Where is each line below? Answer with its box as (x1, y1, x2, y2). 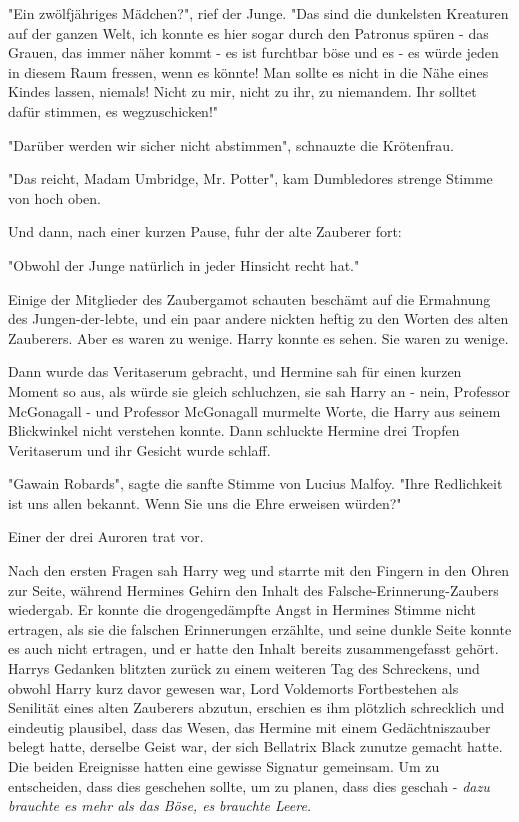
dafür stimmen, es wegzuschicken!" (8, 100, 219, 121)
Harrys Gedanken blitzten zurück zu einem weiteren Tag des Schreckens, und (8, 658, 480, 679)
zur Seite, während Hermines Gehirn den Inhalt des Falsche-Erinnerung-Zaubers (8, 579, 499, 600)
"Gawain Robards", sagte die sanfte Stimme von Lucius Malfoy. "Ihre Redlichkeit (8, 473, 503, 494)
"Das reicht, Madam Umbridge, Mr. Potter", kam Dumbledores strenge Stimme (8, 168, 493, 189)
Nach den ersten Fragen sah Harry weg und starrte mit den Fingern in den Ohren (8, 560, 510, 581)
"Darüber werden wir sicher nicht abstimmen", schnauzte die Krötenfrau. (8, 134, 454, 155)
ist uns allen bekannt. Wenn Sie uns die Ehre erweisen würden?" (8, 492, 402, 513)
